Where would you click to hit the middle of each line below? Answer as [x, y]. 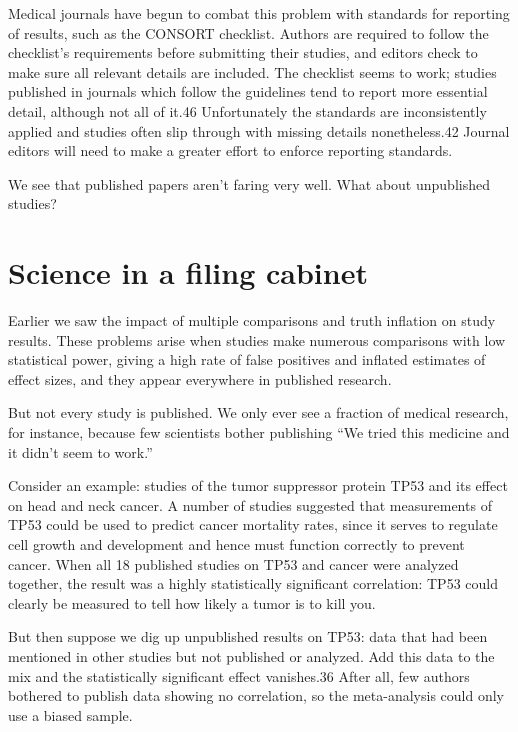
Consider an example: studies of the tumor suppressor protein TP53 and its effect [258, 485]
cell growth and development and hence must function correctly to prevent [236, 544]
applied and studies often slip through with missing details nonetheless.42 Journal [259, 130]
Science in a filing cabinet [188, 272]
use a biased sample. [70, 714]
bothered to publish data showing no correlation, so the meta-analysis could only [256, 695]
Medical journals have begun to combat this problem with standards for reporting [259, 13]
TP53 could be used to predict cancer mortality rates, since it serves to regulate [253, 524]
